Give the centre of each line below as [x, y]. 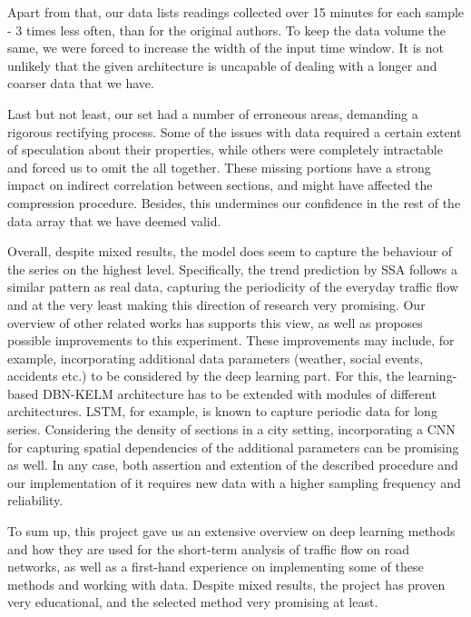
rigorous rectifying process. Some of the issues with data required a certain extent [235, 131]
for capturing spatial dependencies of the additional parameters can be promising [233, 447]
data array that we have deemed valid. [114, 220]
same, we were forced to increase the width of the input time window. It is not [226, 48]
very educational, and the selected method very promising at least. [193, 602]
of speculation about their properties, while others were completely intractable [225, 149]
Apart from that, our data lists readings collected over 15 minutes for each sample [236, 12]
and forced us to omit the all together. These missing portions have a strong [219, 167]
